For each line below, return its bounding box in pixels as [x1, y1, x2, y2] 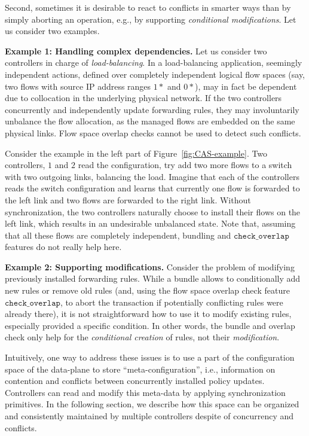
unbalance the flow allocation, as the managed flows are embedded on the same [5, 115, 295, 127]
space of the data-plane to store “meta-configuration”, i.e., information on [5, 362, 276, 375]
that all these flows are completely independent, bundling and [5, 228, 231, 241]
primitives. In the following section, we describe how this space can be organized [5, 398, 299, 410]
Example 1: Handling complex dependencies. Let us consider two [5, 44, 267, 57]
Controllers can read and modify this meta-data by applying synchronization [5, 386, 286, 398]
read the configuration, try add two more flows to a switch [78, 158, 292, 171]
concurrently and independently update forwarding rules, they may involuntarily [5, 103, 299, 115]
